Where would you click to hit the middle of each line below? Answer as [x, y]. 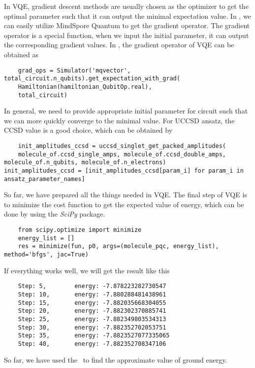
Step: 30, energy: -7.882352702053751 [92, 327]
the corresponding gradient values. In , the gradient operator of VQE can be [119, 45]
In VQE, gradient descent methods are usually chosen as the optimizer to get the [126, 6]
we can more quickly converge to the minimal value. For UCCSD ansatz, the [119, 120]
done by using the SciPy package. [55, 214]
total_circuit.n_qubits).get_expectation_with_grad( [92, 79]
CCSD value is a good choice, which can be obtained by [88, 130]
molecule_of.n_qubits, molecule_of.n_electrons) [85, 163]
